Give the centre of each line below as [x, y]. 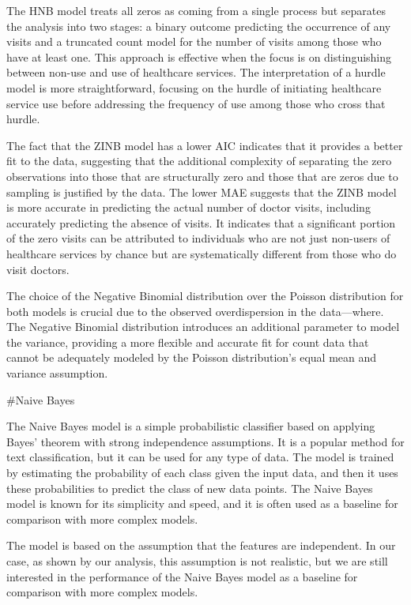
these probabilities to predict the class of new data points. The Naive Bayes [190, 488]
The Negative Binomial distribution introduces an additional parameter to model [203, 327]
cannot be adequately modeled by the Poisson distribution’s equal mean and [192, 357]
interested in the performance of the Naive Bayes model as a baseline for [182, 576]
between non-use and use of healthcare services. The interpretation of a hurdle [196, 72]
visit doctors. [38, 269]
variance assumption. [57, 373]
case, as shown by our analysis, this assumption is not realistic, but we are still [197, 561]
